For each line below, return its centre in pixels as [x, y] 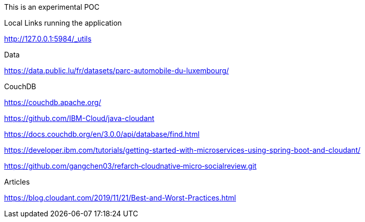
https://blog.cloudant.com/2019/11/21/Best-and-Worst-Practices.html [120, 198]
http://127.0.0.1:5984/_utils [48, 39]
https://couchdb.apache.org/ [53, 102]
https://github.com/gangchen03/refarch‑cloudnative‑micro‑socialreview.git [130, 166]
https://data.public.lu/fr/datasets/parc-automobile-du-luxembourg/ [117, 70]
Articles [17, 182]
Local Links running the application [63, 23]
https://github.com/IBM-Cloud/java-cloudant [79, 118]
